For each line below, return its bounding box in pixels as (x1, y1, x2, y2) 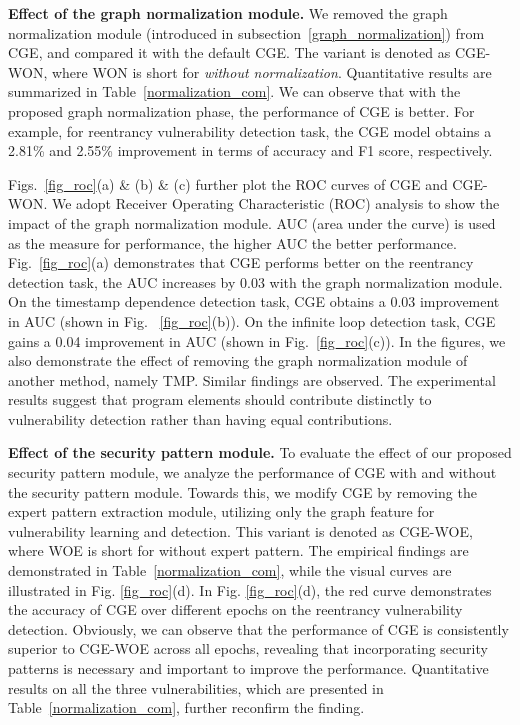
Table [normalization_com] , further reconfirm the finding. (8, 697, 365, 718)
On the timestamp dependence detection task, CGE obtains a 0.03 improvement (8, 291, 500, 312)
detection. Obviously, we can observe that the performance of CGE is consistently (8, 618, 509, 639)
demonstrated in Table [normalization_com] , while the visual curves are (8, 560, 452, 581)
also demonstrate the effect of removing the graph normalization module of (8, 350, 468, 371)
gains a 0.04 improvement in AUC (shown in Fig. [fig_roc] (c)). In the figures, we (8, 330, 506, 351)
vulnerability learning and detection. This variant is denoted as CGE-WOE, (8, 520, 473, 541)
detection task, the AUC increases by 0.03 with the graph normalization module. (8, 271, 503, 292)
